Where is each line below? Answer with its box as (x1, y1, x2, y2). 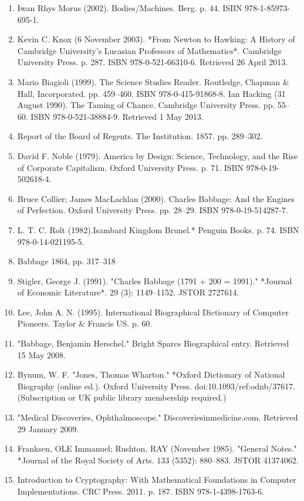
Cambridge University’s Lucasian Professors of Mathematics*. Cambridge (17, 44, 282, 56)
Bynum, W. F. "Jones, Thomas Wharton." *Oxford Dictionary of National (17, 368, 285, 381)
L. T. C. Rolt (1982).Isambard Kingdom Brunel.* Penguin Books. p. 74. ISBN (17, 223, 299, 236)
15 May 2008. (17, 348, 66, 361)
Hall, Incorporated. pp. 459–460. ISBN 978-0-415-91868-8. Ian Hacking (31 (17, 87, 286, 99)
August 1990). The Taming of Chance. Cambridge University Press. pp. (17, 99, 275, 111)
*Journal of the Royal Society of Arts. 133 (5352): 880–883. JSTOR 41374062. (17, 453, 299, 466)
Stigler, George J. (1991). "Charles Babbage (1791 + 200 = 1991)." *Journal (17, 274, 292, 287)
